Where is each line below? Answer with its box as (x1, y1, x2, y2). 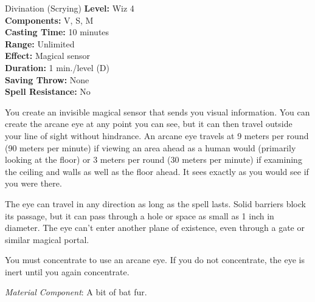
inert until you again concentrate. (5, 265, 130, 278)
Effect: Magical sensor (5, 49, 90, 62)
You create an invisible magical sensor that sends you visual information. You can (5, 105, 310, 118)
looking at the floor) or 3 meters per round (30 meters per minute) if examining (5, 153, 302, 166)
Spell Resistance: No (5, 85, 91, 98)
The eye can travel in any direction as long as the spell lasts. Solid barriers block (5, 197, 306, 210)
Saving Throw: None (5, 73, 89, 86)
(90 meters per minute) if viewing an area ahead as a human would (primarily (5, 141, 296, 154)
